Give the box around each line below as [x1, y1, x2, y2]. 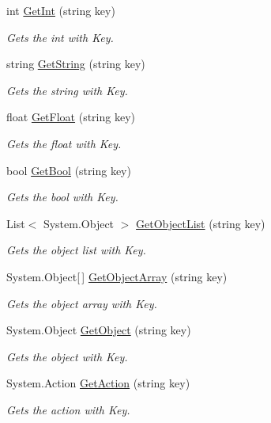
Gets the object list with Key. [6, 242, 146, 258]
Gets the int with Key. [6, 29, 114, 45]
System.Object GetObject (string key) [6, 322, 191, 338]
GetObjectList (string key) [136, 215, 265, 231]
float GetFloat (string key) [6, 109, 135, 125]
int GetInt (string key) [6, 2, 115, 18]
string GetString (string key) [6, 55, 145, 72]
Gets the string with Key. [6, 82, 128, 98]
